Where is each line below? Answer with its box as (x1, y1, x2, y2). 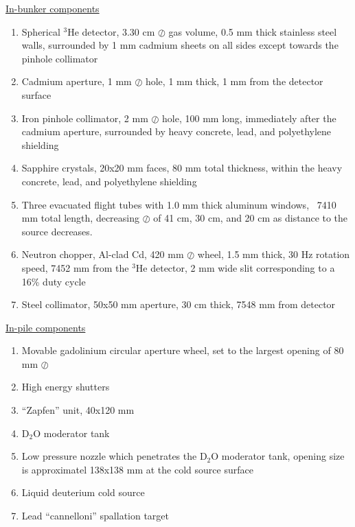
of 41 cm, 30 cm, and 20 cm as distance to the (153, 211, 348, 225)
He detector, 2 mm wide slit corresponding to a (135, 260, 335, 274)
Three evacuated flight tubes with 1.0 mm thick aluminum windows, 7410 (21, 197, 336, 211)
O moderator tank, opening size (211, 449, 345, 463)
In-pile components (5, 320, 86, 334)
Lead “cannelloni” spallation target (21, 508, 170, 523)
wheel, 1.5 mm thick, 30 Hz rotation (197, 247, 350, 261)
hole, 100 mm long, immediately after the (162, 110, 336, 125)
